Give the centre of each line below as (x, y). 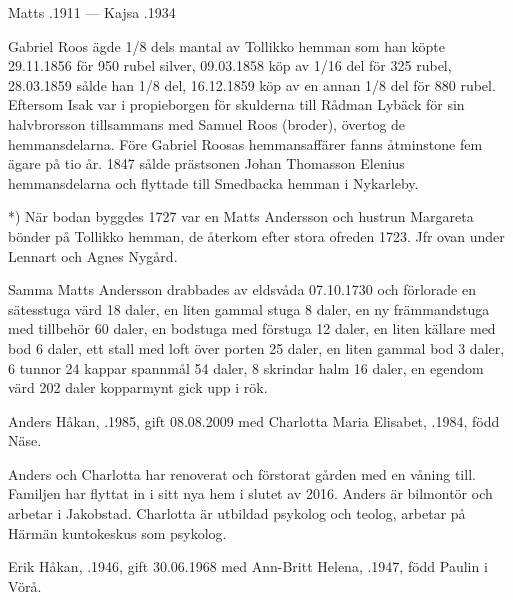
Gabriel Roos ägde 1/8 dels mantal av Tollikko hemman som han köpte (226, 45)
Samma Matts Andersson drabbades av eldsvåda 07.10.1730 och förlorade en (242, 289)
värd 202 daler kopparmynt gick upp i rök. (138, 387)
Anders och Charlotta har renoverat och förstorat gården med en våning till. (242, 473)
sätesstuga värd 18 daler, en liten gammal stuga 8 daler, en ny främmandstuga (249, 308)
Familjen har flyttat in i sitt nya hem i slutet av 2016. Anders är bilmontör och (250, 493)
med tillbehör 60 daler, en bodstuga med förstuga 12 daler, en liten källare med (252, 328)
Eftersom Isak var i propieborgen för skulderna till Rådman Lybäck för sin (236, 104)
